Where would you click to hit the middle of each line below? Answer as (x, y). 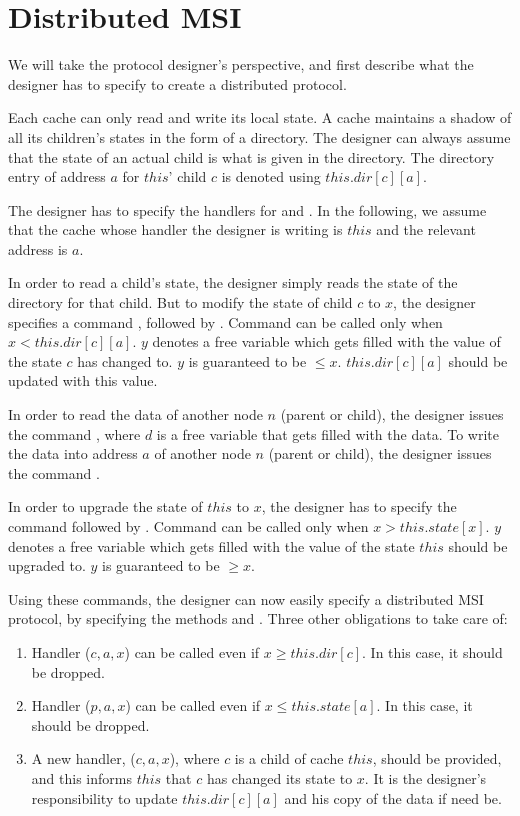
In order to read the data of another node (135, 414)
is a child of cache (289, 758)
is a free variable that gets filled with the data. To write (327, 433)
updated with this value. (83, 380)
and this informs (81, 777)
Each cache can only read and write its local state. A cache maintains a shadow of (260, 117)
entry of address (57, 176)
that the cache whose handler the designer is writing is (175, 229)
